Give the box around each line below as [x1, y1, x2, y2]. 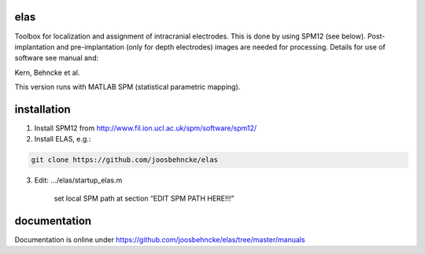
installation [14, 102, 71, 116]
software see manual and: [14, 53, 98, 63]
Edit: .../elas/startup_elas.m [34, 175, 123, 185]
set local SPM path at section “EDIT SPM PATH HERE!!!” [54, 193, 235, 203]
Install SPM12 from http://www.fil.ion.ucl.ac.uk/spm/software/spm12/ [34, 123, 257, 133]
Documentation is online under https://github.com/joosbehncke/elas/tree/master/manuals [14, 234, 306, 244]
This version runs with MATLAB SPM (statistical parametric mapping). [14, 83, 241, 92]
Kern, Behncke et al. [14, 68, 80, 77]
